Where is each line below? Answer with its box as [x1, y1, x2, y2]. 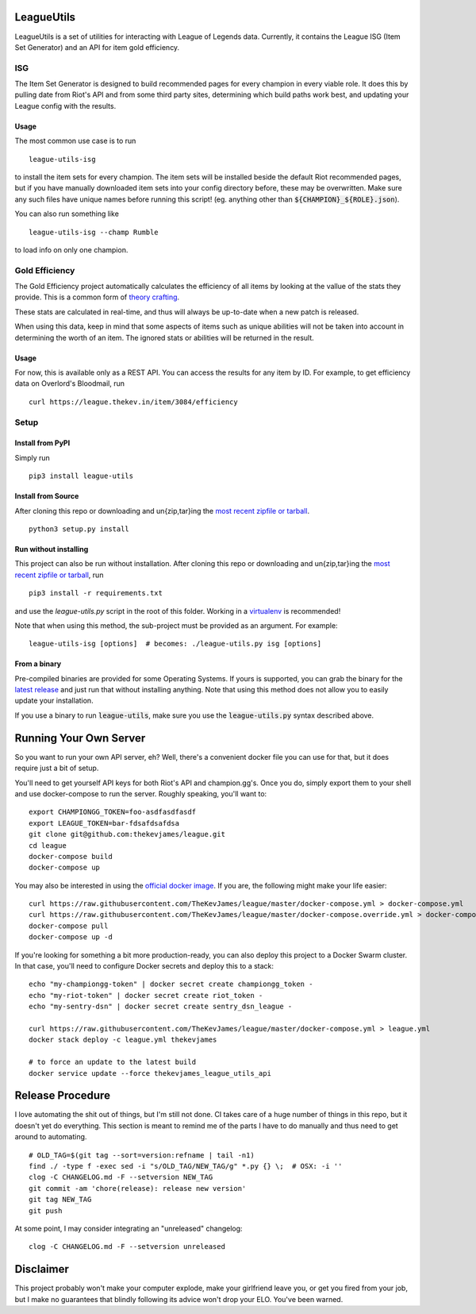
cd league [29, 841, 67, 850]
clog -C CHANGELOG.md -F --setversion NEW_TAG [29, 1173, 213, 1182]
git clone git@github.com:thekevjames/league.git [29, 830, 226, 839]
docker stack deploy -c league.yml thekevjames [29, 1035, 217, 1044]
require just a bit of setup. [14, 763, 99, 773]
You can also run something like [14, 209, 119, 218]
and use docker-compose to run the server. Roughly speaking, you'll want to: [14, 788, 267, 798]
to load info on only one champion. [14, 245, 129, 254]
